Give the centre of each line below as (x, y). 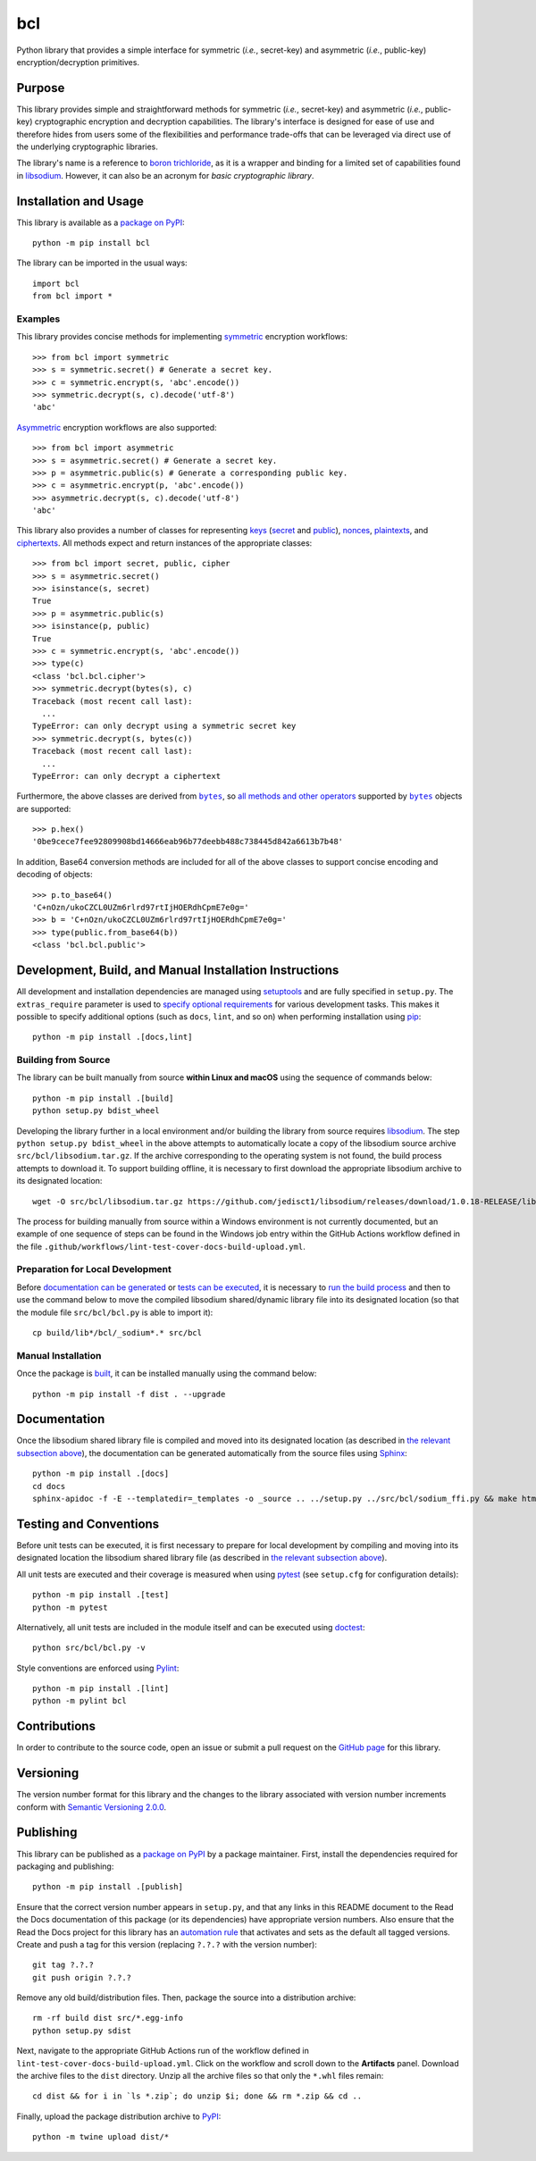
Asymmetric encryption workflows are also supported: (117, 427)
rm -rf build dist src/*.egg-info (108, 2018)
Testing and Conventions (88, 1524)
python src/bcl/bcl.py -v (89, 1648)
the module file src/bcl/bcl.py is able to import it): (115, 1312)
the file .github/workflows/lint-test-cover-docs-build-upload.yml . (161, 1246)
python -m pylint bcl (80, 1701)
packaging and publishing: (65, 1866)
